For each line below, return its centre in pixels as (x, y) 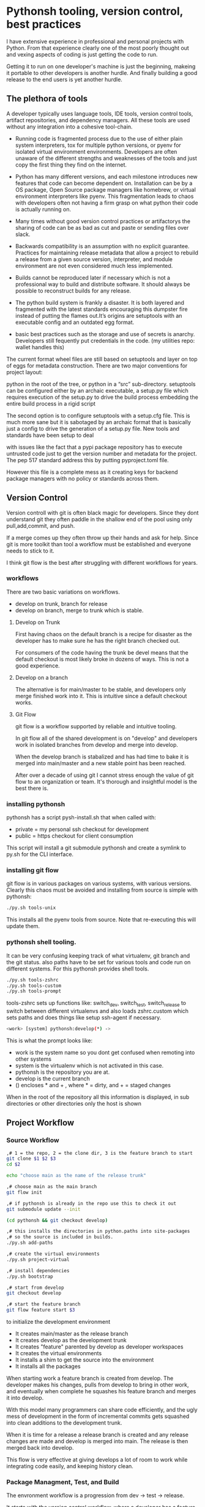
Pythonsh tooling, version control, (95, 11)
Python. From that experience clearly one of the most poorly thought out (98, 48)
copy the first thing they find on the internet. (71, 165)
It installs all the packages (48, 1366)
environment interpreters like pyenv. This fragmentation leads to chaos (104, 196)
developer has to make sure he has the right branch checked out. (98, 640)
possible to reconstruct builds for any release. (73, 291)
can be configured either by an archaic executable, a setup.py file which (97, 390)
